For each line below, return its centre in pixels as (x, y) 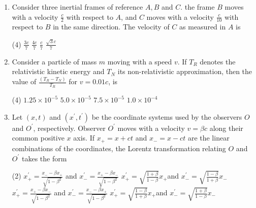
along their (226, 128)
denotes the (218, 61)
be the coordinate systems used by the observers (167, 116)
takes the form (44, 158)
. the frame (198, 7)
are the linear (209, 138)
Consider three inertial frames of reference (77, 7)
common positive (38, 138)
